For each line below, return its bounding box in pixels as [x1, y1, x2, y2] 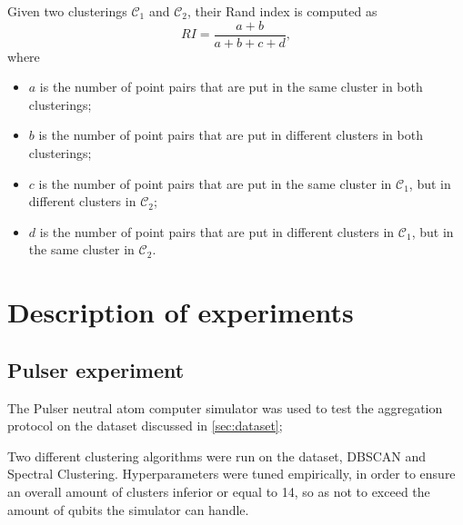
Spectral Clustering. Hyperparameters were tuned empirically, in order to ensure [7, 464, 456, 483]
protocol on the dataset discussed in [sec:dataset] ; [7, 416, 283, 435]
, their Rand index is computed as [186, 2, 377, 20]
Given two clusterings [7, 2, 127, 20]
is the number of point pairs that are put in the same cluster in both [39, 77, 423, 96]
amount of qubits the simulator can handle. [7, 500, 249, 519]
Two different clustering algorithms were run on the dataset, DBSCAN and [7, 446, 427, 465]
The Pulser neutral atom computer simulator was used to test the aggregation [7, 398, 443, 417]
